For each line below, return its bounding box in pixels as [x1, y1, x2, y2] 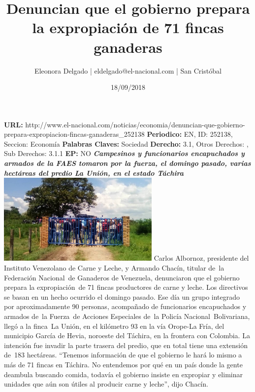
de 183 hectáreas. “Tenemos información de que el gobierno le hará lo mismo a [4, 350, 242, 360]
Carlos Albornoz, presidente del [154, 253, 249, 263]
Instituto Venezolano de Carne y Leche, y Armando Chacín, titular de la [4, 263, 224, 273]
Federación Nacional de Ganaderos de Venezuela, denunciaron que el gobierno [4, 272, 240, 282]
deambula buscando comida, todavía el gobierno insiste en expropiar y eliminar [4, 369, 243, 379]
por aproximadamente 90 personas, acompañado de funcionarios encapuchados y [4, 301, 247, 312]
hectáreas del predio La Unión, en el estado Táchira [4, 167, 184, 178]
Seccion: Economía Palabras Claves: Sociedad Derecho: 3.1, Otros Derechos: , [4, 138, 249, 149]
